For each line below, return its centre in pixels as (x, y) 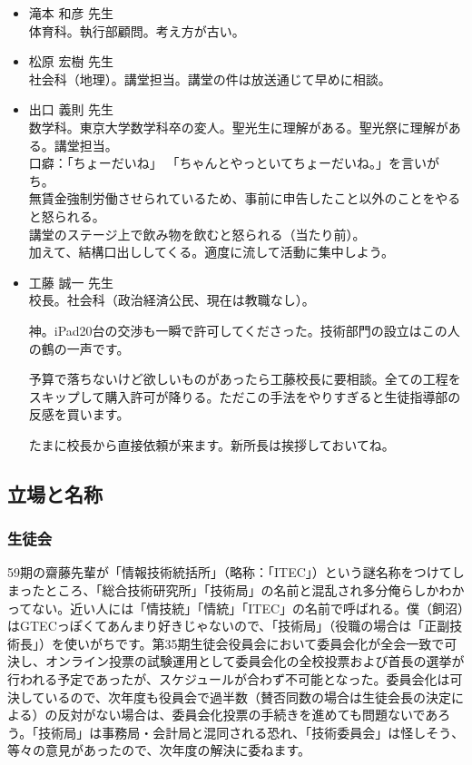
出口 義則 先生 (71, 109)
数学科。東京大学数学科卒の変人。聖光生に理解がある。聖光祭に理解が (238, 127)
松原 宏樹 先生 (71, 61)
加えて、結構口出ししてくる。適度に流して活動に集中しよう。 (211, 252)
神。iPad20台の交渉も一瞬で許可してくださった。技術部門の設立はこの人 (244, 330)
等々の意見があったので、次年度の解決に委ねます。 (159, 750)
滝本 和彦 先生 (71, 13)
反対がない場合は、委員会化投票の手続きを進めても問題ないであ (248, 715)
